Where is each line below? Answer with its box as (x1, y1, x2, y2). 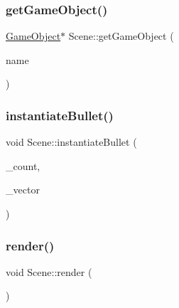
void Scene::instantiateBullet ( (6, 134, 137, 149)
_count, (6, 158, 40, 173)
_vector (6, 182, 40, 197)
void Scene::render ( (6, 264, 92, 279)
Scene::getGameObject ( (68, 28, 174, 43)
